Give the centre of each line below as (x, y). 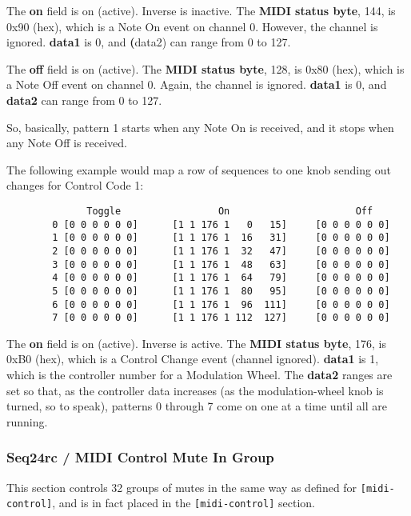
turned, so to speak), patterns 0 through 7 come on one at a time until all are (197, 406)
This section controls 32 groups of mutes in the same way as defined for (182, 487)
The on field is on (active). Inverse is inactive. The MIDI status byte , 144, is (201, 10)
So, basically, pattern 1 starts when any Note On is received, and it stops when (200, 127)
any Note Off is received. (67, 143)
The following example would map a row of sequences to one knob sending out (199, 169)
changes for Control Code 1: (75, 185)
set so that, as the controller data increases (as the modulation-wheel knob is (195, 390)
